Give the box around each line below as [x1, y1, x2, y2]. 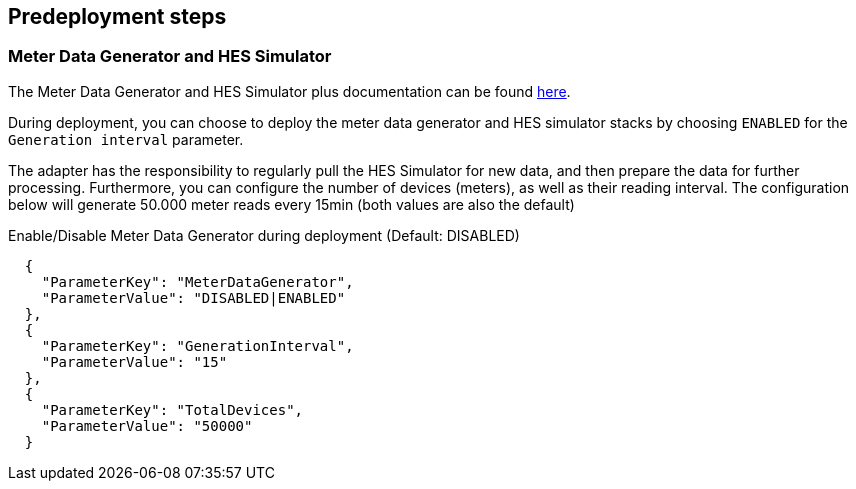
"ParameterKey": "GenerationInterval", [41, 337, 354, 354]
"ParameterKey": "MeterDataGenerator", [41, 273, 354, 290]
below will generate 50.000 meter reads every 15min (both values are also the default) [8, 195, 575, 213]
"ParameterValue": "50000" [41, 417, 253, 434]
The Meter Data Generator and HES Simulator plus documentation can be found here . [8, 82, 571, 100]
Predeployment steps [8, 4, 227, 29]
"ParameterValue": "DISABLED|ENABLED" [41, 289, 346, 306]
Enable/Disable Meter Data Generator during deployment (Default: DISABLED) [8, 226, 520, 244]
